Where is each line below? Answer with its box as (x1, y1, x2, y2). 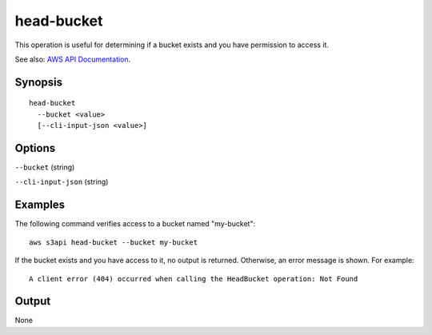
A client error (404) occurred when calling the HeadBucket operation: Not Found (29, 274, 358, 283)
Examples (14, 198, 66, 212)
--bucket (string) (14, 162, 75, 172)
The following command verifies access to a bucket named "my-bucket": (14, 219, 256, 229)
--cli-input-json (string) (14, 177, 109, 187)
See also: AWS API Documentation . (14, 54, 131, 64)
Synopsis (14, 75, 63, 89)
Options (14, 141, 56, 155)
